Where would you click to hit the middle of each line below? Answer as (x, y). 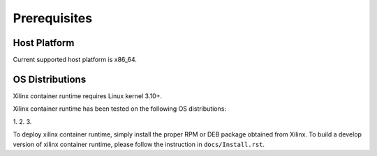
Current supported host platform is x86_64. (75, 60)
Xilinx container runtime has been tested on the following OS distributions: (120, 109)
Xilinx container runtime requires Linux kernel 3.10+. (88, 96)
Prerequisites (53, 18)
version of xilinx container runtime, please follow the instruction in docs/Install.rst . (139, 144)
